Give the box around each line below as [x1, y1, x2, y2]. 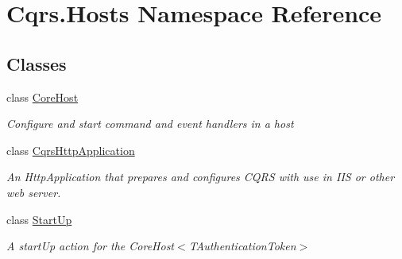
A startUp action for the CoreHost [6, 238, 175, 254]
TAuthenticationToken [188, 238, 296, 254]
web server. [6, 184, 61, 200]
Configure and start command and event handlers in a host [6, 115, 294, 132]
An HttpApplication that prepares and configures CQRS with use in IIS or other [6, 168, 395, 185]
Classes [6, 51, 67, 75]
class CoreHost [6, 88, 79, 105]
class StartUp [6, 211, 72, 227]
